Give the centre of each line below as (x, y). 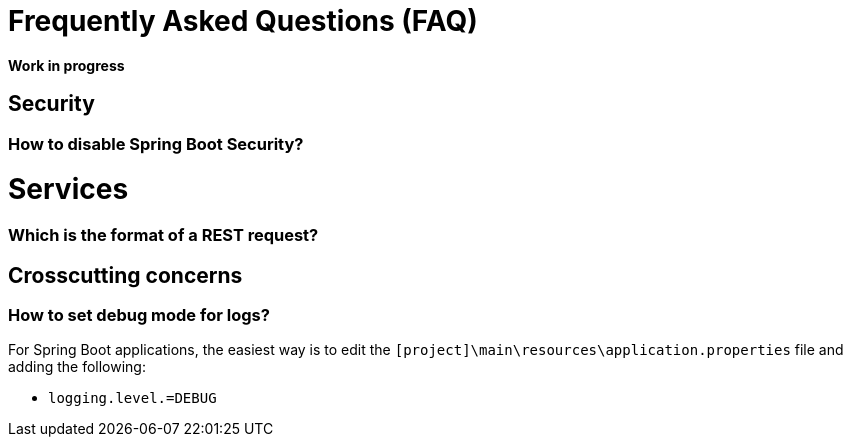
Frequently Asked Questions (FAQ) (243, 21)
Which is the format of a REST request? (163, 235)
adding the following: (77, 367)
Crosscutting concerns (125, 275)
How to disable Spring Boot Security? (156, 143)
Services (68, 189)
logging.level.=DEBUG (132, 398)
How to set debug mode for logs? (139, 314)
